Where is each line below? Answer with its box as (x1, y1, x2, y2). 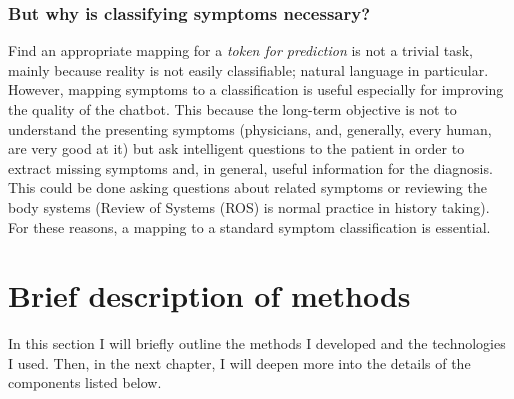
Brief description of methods (8, 275, 411, 316)
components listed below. (8, 372, 162, 393)
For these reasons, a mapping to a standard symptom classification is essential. (8, 216, 491, 237)
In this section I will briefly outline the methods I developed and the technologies (8, 333, 506, 354)
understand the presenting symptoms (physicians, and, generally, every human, (8, 118, 492, 139)
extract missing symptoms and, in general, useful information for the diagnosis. (8, 157, 493, 178)
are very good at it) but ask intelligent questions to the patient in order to (8, 138, 465, 159)
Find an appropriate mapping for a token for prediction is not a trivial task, (8, 40, 473, 61)
